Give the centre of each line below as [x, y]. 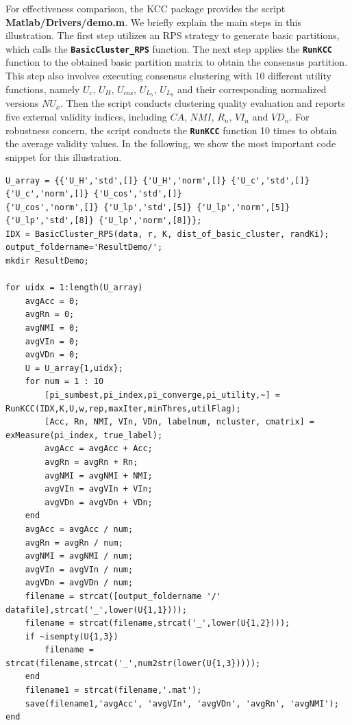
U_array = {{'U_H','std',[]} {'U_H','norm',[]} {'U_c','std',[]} [158, 180]
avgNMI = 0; [52, 328]
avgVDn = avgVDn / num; [79, 583]
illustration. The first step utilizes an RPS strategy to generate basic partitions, [173, 35]
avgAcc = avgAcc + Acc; [99, 449]
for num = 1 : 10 [64, 382]
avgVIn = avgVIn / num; [79, 569]
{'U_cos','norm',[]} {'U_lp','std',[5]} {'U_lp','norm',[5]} [148, 207]
